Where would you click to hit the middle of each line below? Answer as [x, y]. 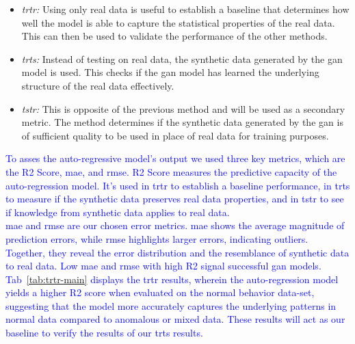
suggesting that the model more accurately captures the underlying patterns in [171, 305]
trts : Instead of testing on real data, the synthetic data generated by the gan [182, 58]
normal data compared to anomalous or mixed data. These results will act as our [175, 319]
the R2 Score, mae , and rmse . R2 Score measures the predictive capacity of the [171, 171]
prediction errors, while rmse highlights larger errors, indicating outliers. [157, 238]
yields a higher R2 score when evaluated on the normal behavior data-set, [160, 292]
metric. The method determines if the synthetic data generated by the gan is [182, 122]
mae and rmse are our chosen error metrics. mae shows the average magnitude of [175, 225]
